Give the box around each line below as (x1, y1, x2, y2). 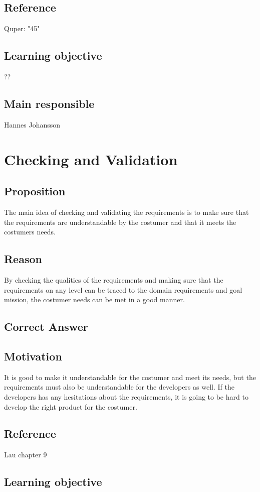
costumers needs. (4, 226, 56, 237)
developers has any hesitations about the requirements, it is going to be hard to (4, 391, 248, 402)
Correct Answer (4, 319, 88, 334)
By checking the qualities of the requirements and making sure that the (4, 274, 223, 285)
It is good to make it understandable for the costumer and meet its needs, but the (4, 372, 256, 382)
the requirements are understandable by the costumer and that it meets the (4, 216, 236, 227)
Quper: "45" (4, 23, 40, 34)
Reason (4, 251, 42, 267)
